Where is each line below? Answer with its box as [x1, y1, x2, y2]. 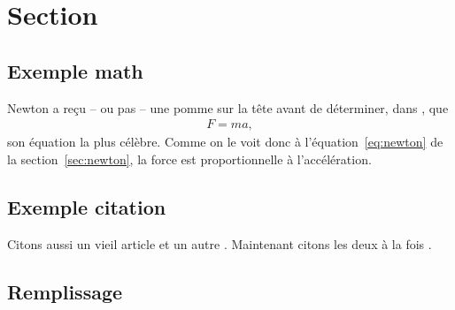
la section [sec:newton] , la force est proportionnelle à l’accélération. [7, 149, 372, 168]
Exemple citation [7, 193, 166, 220]
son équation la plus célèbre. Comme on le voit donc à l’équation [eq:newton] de [7, 132, 443, 151]
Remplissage [7, 277, 123, 305]
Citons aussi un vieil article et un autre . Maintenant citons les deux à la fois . [7, 234, 432, 253]
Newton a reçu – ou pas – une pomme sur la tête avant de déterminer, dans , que [7, 98, 449, 117]
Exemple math [7, 57, 143, 84]
